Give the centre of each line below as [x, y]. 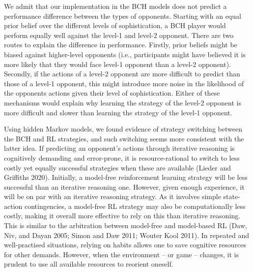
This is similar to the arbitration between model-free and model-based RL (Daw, [126, 225]
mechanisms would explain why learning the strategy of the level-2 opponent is [123, 102]
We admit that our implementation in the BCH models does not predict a [115, 6]
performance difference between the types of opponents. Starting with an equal [123, 16]
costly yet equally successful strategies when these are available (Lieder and [118, 167]
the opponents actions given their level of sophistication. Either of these [112, 93]
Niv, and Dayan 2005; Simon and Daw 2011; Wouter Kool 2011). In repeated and [127, 235]
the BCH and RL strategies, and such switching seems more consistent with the [124, 138]
